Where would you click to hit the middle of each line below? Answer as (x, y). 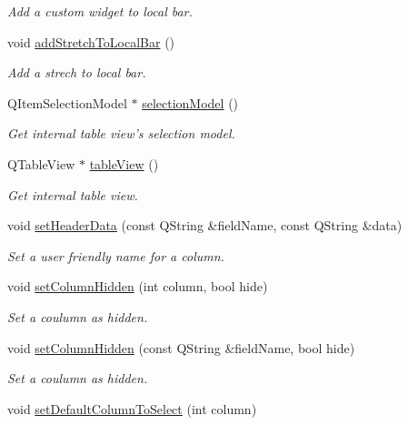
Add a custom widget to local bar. (100, 11)
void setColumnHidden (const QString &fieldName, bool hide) (181, 347)
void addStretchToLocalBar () (91, 41)
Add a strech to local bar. (77, 72)
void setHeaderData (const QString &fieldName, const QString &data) (205, 225)
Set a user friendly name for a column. (116, 255)
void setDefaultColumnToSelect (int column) (132, 408)
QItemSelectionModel (67, 102)
